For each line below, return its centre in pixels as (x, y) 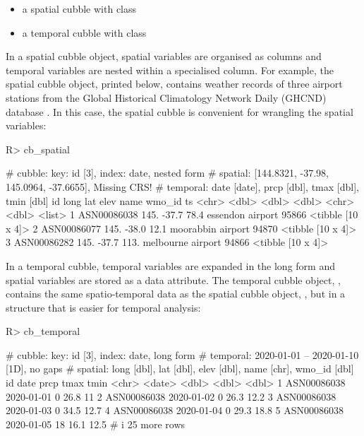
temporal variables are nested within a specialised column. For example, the (170, 70)
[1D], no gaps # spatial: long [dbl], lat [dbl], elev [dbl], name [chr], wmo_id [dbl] (180, 369)
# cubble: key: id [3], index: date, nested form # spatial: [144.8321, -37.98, (167, 173)
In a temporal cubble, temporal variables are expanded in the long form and (170, 265)
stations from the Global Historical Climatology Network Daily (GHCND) (166, 97)
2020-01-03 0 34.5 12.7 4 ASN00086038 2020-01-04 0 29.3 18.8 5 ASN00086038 (175, 410)
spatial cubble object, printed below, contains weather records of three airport (174, 84)
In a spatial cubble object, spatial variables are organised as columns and (164, 56)
